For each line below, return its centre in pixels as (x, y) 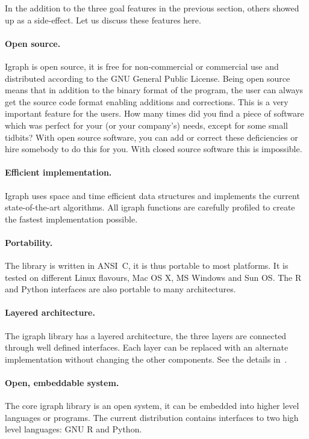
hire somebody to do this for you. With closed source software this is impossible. (154, 149)
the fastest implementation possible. (71, 219)
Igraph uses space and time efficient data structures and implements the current (152, 195)
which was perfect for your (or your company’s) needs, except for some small (146, 125)
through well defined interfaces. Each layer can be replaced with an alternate (147, 347)
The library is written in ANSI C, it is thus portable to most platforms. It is (147, 266)
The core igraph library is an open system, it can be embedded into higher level (152, 406)
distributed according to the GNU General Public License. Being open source (148, 78)
